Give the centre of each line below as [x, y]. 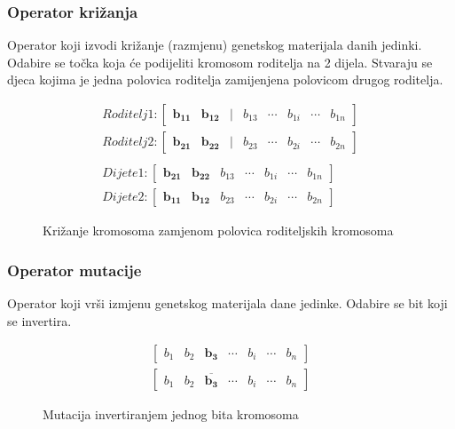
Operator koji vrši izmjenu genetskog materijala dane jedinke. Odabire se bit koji [227, 302]
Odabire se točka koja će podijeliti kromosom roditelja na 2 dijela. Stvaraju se [220, 62]
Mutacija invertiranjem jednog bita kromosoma [171, 414]
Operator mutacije [75, 270]
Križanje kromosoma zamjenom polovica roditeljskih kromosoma [218, 230]
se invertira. [39, 320]
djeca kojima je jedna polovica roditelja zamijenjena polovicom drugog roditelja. [225, 79]
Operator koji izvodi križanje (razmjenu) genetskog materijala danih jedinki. [215, 45]
